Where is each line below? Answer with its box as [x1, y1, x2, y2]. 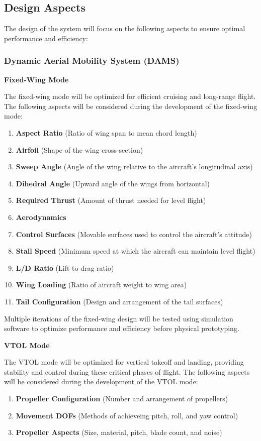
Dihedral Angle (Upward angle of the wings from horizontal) [16, 178, 210, 188]
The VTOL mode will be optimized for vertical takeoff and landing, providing [4, 357, 244, 367]
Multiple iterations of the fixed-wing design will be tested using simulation [4, 313, 233, 323]
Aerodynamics [16, 211, 66, 222]
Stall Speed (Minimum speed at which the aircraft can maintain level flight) [16, 246, 255, 256]
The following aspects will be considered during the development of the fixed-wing [4, 100, 257, 111]
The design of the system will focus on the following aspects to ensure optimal [4, 23, 245, 34]
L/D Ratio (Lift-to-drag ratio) [16, 262, 114, 273]
